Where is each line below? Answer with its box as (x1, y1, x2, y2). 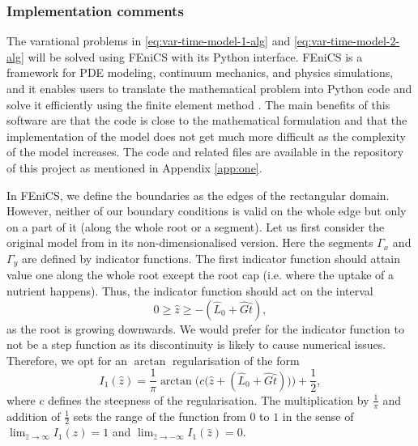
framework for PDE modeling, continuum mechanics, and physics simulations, (6, 64, 394, 81)
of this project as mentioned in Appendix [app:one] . (6, 159, 262, 176)
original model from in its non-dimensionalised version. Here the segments (6, 234, 373, 251)
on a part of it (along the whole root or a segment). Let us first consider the (6, 218, 385, 235)
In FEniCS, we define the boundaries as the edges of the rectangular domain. (6, 186, 390, 203)
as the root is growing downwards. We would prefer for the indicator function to (6, 320, 404, 337)
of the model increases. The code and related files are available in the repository (6, 143, 404, 160)
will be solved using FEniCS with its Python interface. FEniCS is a (28, 48, 363, 65)
